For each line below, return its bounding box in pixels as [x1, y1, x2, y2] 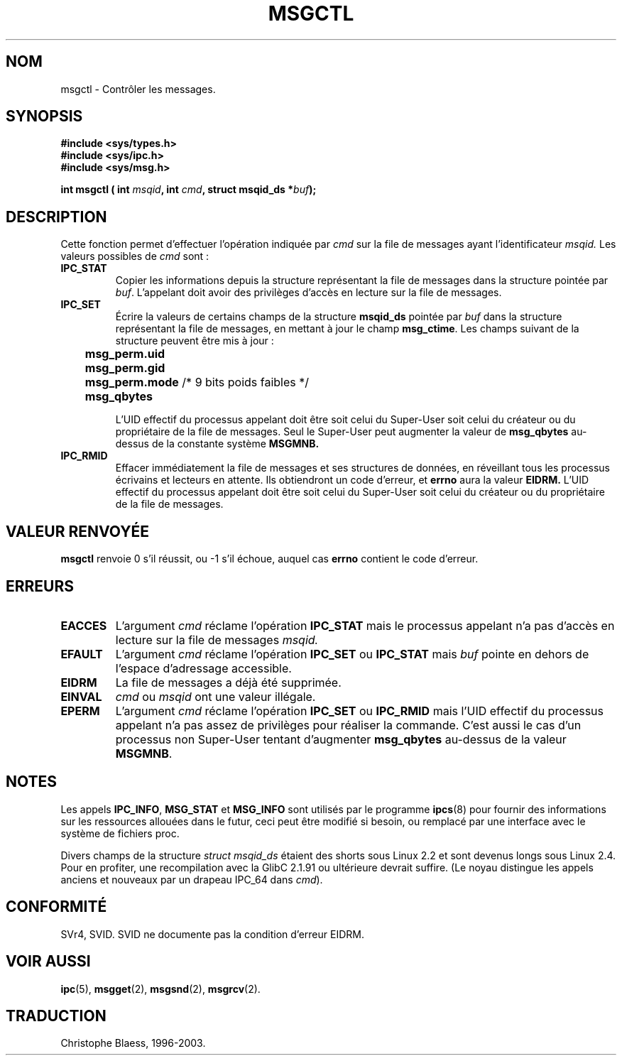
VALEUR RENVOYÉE [6, 522, 149, 540]
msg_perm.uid [84, 347, 165, 361]
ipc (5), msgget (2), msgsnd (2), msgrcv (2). [60, 982, 261, 995]
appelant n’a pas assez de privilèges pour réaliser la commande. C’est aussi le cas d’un [115, 717, 582, 732]
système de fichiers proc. [60, 827, 180, 839]
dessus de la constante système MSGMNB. [115, 437, 320, 450]
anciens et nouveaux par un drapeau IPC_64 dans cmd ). [60, 873, 323, 886]
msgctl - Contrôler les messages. [60, 82, 216, 95]
